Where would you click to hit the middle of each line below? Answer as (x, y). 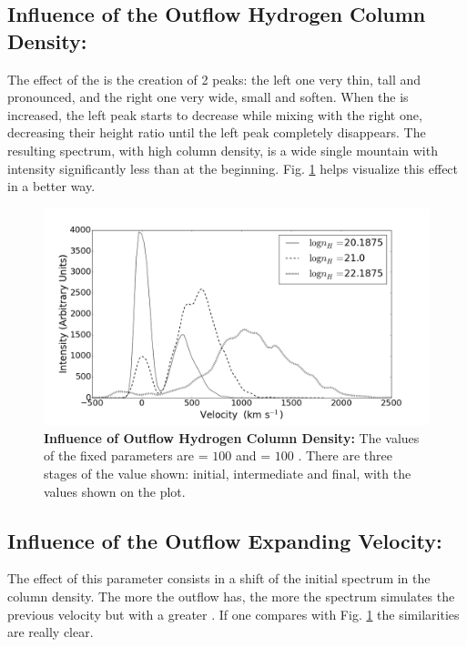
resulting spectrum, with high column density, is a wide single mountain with (223, 150)
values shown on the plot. (115, 491)
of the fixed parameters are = (126, 455)
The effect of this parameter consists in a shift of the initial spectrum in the (219, 578)
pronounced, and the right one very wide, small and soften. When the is (208, 97)
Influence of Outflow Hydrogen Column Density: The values (232, 437)
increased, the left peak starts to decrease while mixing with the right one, (215, 114)
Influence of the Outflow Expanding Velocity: (225, 540)
